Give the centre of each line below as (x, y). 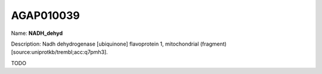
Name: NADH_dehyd (37, 33)
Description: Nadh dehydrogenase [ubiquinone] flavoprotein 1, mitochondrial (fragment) (119, 44)
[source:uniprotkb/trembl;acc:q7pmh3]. (60, 52)
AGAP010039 (45, 15)
